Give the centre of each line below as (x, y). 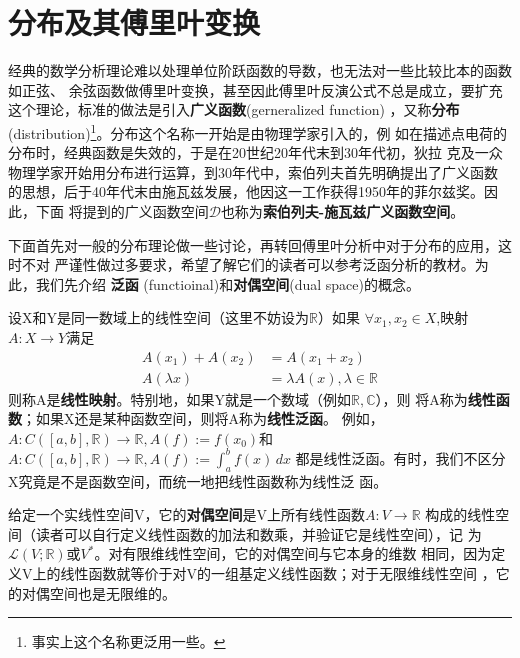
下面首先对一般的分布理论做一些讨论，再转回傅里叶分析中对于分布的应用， (253, 244)
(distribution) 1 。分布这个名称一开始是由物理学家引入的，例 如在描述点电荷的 (258, 131)
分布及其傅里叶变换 (134, 22)
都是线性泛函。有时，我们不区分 (400, 457)
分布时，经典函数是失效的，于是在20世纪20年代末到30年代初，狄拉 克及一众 (255, 152)
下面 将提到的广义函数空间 (122, 210)
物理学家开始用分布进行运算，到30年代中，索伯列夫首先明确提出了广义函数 (253, 171)
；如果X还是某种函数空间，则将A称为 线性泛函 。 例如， (203, 418)
